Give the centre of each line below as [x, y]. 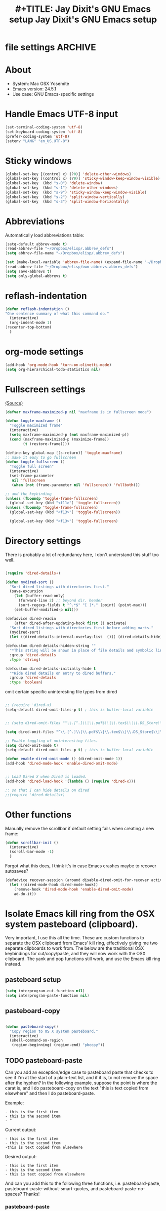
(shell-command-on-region [36, 1041]
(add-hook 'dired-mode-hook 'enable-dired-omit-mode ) [62, 764]
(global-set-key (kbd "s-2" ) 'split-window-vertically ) [65, 197]
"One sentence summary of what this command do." [57, 314]
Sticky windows [39, 161]
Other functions [38, 815]
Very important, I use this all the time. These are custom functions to [75, 938]
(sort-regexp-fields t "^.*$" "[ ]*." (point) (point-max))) [83, 605]
